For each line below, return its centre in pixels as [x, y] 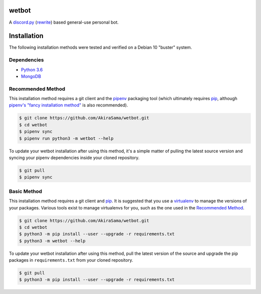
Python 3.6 [32, 70]
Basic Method [25, 191]
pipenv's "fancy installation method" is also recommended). [68, 105]
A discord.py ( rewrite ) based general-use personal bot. [64, 22]
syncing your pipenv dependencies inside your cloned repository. [74, 158]
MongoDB [31, 76]
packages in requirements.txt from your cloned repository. [71, 260]
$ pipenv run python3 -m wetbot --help [66, 138]
